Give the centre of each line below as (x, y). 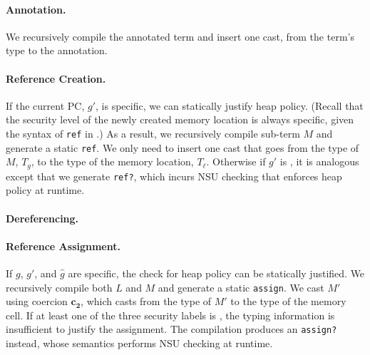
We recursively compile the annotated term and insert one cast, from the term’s (180, 36)
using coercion (37, 301)
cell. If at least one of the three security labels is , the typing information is (170, 315)
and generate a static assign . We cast (241, 287)
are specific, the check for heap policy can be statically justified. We (216, 273)
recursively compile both (59, 287)
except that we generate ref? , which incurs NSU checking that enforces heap (174, 176)
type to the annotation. (57, 50)
